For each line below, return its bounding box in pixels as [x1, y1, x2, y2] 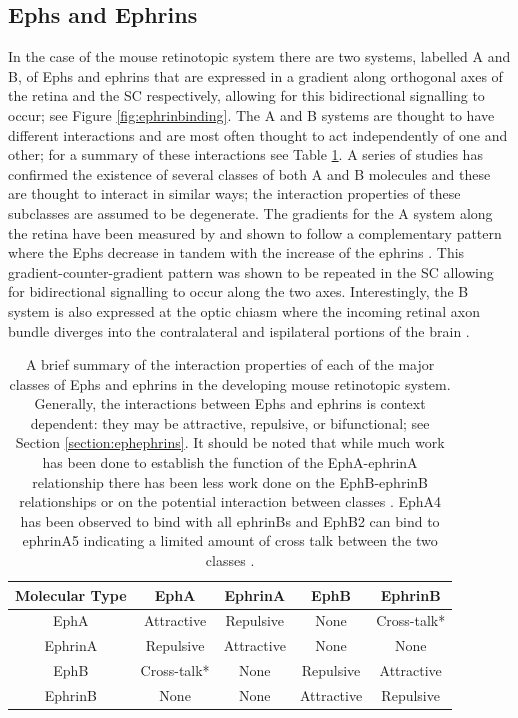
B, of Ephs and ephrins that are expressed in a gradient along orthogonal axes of [8, 65, 503, 86]
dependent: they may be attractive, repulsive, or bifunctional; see [30, 412, 430, 433]
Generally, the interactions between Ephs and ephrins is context [34, 393, 426, 414]
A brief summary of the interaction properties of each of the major [25, 354, 435, 375]
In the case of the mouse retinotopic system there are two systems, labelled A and [8, 46, 511, 67]
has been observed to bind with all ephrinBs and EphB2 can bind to [20, 510, 440, 531]
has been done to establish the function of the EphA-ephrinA [42, 452, 418, 473]
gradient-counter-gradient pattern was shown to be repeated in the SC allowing [8, 261, 494, 282]
